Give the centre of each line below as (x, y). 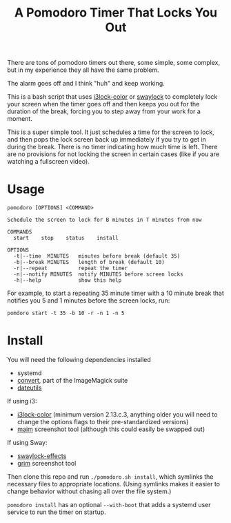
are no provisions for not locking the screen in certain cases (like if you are (113, 154)
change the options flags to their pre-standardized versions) (103, 422)
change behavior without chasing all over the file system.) (89, 491)
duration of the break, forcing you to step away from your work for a (104, 111)
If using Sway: (27, 443)
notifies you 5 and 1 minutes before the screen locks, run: (89, 301)
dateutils (29, 388)
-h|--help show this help (68, 280)
